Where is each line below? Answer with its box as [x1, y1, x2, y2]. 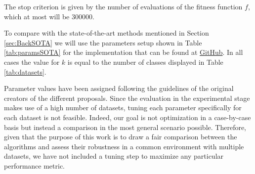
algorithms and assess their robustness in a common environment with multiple [4, 141, 244, 151]
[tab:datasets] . [4, 66, 46, 77]
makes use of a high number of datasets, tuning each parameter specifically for [4, 102, 242, 113]
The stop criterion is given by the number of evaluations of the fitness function [4, 1, 243, 11]
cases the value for [4, 56, 60, 67]
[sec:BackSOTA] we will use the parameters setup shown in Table [4, 37, 202, 47]
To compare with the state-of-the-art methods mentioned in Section [4, 28, 209, 38]
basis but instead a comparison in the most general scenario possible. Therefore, [4, 122, 247, 132]
